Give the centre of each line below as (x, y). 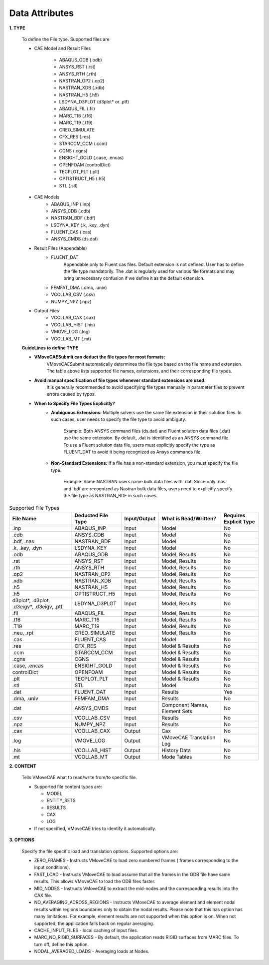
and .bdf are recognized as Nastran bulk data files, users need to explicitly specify (148, 488)
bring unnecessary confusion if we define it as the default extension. (134, 278)
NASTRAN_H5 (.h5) (79, 94)
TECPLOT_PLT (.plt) (79, 171)
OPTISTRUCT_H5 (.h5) (82, 179)
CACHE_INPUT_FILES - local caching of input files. (86, 930)
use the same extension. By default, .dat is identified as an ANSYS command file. (147, 438)
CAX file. (43, 895)
